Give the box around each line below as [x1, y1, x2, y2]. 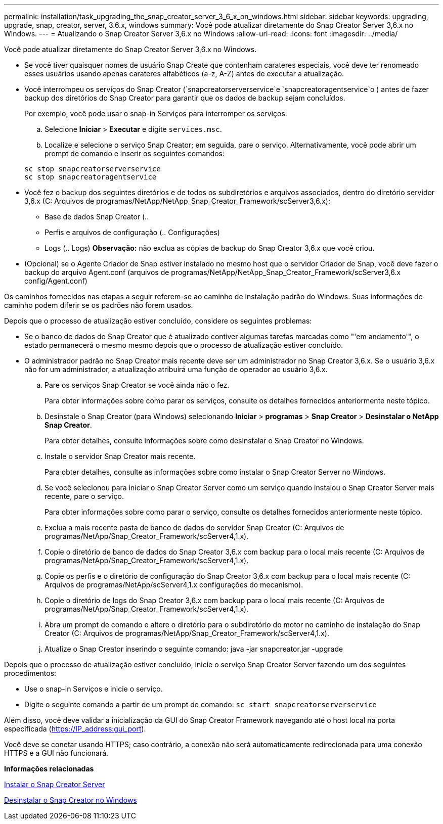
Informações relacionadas [4, 764, 94, 773]
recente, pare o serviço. [45, 492, 124, 500]
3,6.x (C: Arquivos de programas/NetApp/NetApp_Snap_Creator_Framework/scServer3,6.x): [24, 197, 330, 205]
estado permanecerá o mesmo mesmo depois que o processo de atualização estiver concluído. [24, 341, 343, 349]
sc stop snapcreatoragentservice [24, 173, 157, 181]
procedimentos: [4, 669, 57, 677]
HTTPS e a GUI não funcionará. [4, 749, 109, 757]
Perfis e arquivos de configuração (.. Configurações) [45, 228, 220, 237]
